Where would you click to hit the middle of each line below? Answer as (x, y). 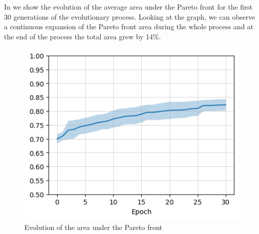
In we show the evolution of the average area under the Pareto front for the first (128, 7)
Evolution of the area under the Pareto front (93, 227)
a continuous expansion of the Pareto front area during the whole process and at (129, 26)
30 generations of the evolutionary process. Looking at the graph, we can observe (130, 16)
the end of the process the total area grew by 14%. (82, 36)
